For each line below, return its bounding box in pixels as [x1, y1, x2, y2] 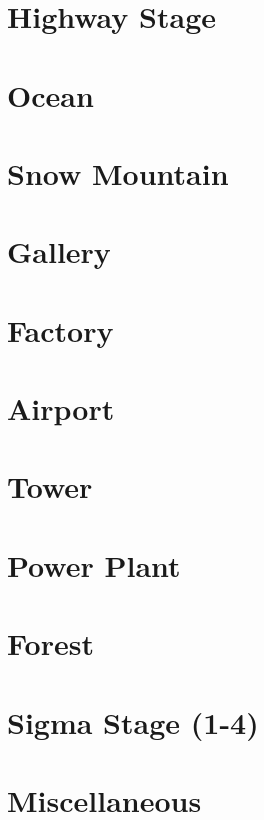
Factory [7, 309, 114, 350]
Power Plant [7, 544, 181, 585]
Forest [7, 623, 94, 664]
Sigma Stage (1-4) [7, 701, 259, 742]
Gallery [7, 231, 111, 272]
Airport [7, 388, 115, 429]
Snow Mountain [7, 152, 229, 193]
